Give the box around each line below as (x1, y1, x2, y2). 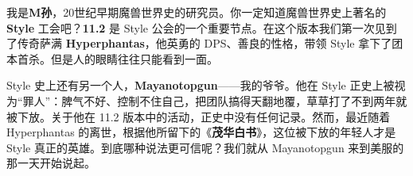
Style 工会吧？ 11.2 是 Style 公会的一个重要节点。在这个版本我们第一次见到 (6, 19, 397, 36)
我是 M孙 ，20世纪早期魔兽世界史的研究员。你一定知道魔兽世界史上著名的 (6, 4, 387, 20)
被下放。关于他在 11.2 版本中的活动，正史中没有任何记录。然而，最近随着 (6, 108, 391, 124)
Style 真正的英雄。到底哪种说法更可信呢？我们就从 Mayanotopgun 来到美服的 (6, 139, 404, 155)
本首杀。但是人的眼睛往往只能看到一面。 (6, 50, 218, 67)
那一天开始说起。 (6, 155, 95, 171)
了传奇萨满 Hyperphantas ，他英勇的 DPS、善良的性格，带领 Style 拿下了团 (6, 35, 403, 52)
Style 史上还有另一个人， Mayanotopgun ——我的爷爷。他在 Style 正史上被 (6, 77, 395, 94)
